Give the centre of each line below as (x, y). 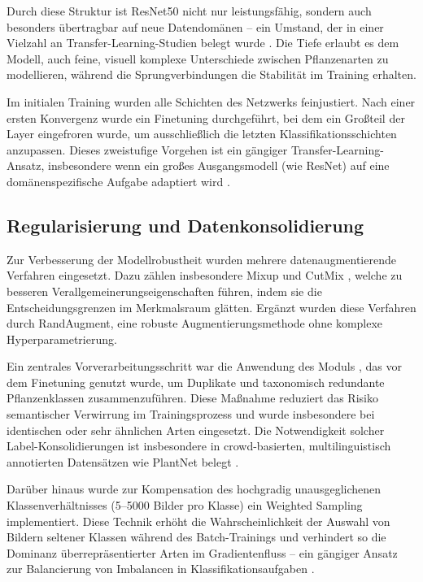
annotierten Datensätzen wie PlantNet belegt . (123, 461)
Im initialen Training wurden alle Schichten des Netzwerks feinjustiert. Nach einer (211, 101)
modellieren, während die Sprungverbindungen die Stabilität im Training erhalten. (211, 74)
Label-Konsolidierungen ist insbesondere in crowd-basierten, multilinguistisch (199, 446)
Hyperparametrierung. (62, 339)
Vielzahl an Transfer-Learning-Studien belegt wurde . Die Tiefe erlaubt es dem (203, 43)
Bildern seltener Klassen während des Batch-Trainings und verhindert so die (196, 537)
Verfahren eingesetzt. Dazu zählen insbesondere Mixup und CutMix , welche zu (205, 275)
